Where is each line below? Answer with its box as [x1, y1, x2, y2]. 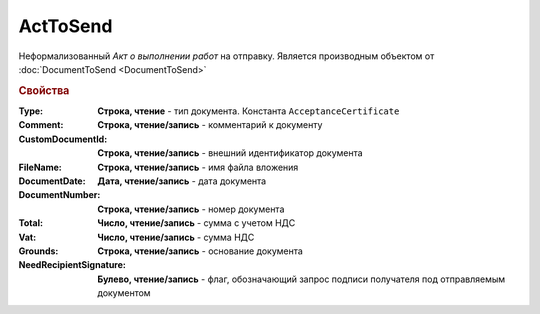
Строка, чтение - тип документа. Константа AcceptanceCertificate [97, 105, 400, 117]
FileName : [18, 161, 62, 173]
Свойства [18, 83, 70, 97]
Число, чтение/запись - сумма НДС [97, 231, 255, 243]
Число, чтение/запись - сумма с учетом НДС [97, 217, 296, 229]
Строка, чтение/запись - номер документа [97, 203, 285, 215]
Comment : [18, 119, 64, 131]
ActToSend [18, 15, 113, 37]
